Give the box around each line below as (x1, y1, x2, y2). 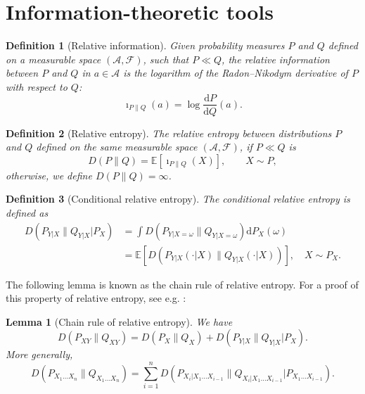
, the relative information (222, 51, 330, 66)
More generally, (6, 347, 73, 362)
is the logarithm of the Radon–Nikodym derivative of (123, 65, 348, 80)
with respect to (6, 79, 68, 94)
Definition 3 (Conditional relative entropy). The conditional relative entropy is (6, 191, 350, 206)
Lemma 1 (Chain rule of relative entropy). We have (6, 314, 233, 329)
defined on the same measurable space (36, 139, 198, 154)
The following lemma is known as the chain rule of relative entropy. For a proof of (6, 277, 359, 291)
